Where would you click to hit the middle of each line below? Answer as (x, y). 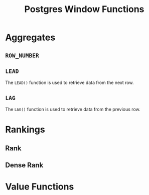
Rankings (25, 130)
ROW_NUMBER (22, 55)
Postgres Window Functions (84, 9)
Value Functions (40, 187)
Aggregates (30, 37)
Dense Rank (24, 165)
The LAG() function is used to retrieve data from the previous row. (73, 110)
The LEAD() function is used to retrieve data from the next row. (69, 83)
